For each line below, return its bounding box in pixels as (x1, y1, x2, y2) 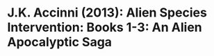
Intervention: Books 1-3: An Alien (7, 19, 203, 35)
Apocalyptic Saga (7, 35, 113, 50)
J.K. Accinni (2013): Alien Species (7, 5, 207, 21)
